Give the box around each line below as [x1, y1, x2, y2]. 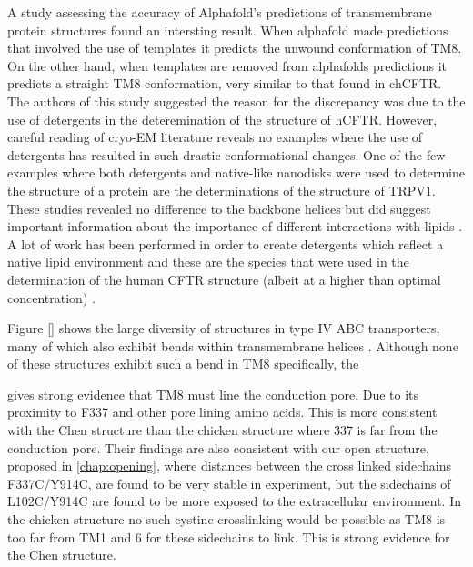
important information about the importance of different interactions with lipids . [7, 217, 463, 236]
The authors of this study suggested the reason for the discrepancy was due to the [7, 91, 466, 110]
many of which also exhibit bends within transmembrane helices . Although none [7, 336, 458, 355]
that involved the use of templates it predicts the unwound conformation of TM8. [7, 38, 462, 57]
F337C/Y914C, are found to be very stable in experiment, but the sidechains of [7, 473, 451, 492]
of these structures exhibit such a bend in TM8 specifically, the [7, 354, 359, 373]
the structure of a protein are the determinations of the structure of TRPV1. [7, 180, 436, 199]
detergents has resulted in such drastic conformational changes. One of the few [7, 145, 446, 164]
